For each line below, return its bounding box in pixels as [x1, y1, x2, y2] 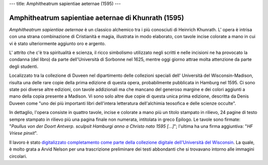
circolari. [9, 153, 27, 159]
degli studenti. [9, 63, 39, 69]
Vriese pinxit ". [9, 130, 38, 136]
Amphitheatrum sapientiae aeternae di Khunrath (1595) [9, 13, 184, 22]
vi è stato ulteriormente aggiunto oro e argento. [9, 40, 106, 47]
